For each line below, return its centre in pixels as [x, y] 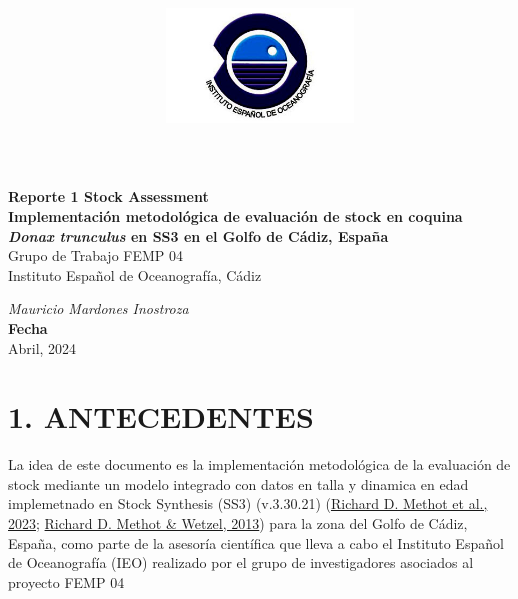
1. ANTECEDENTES [161, 416]
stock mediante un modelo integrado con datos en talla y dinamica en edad [238, 483]
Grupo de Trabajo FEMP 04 [96, 255]
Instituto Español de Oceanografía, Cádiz [135, 274]
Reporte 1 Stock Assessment [108, 196]
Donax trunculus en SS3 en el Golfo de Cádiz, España [198, 235]
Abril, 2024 [42, 347]
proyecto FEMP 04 [66, 581]
